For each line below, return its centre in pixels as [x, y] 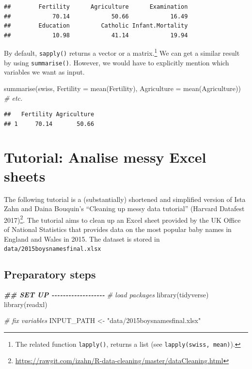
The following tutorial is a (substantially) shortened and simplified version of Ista [125, 199]
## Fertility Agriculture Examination [96, 7]
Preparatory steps [50, 274]
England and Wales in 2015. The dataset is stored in [82, 238]
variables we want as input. [44, 72]
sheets [25, 176]
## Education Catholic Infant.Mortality [96, 26]
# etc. [13, 98]
